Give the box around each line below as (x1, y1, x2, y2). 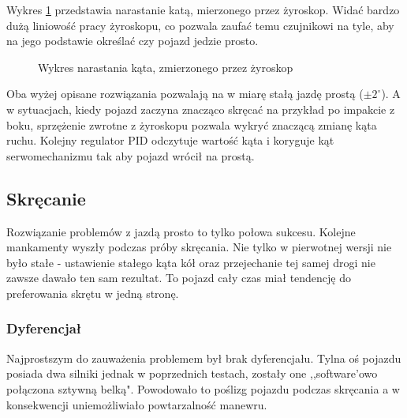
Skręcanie (6, 186, 86, 210)
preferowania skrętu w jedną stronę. (6, 284, 179, 301)
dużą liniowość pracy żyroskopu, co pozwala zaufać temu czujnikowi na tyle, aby (6, 17, 394, 33)
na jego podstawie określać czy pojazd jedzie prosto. (6, 32, 259, 49)
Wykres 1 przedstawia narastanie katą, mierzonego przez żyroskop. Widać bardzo (6, 2, 400, 17)
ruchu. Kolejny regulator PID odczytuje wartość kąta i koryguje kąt (6, 132, 334, 149)
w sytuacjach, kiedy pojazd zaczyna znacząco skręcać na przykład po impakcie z (6, 100, 395, 117)
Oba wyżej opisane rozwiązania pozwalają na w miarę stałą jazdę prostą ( (6, 85, 364, 102)
